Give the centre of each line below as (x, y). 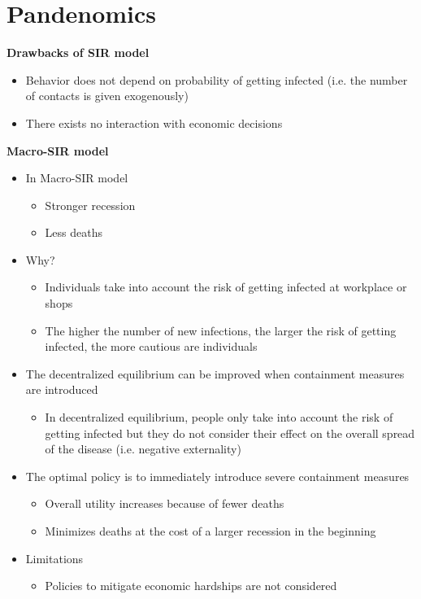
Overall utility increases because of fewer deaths (165, 503)
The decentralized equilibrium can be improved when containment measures (215, 373)
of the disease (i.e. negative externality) (143, 449)
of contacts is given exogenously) (107, 96)
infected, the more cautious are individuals (151, 346)
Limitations (54, 558)
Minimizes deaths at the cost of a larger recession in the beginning (210, 531)
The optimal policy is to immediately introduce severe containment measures (217, 476)
